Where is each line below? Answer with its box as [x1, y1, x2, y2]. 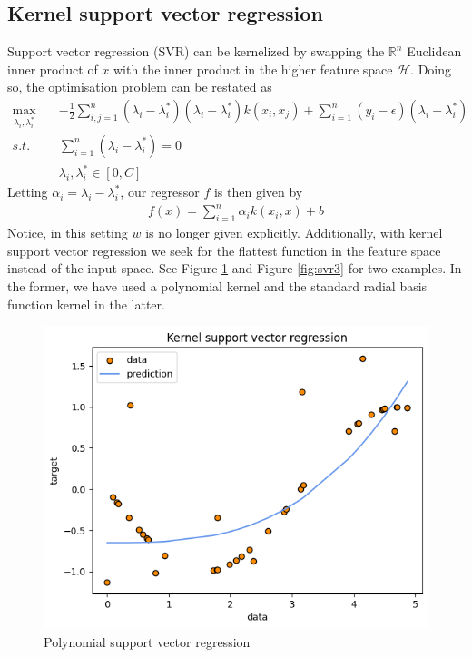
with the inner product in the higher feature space [113, 59, 393, 78]
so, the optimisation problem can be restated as [7, 77, 272, 96]
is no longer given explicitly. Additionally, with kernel [145, 223, 443, 242]
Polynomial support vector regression [44, 632, 251, 651]
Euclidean [407, 42, 462, 61]
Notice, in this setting [7, 223, 128, 242]
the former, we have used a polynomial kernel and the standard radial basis [7, 277, 428, 296]
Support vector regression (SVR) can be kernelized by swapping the [7, 42, 385, 61]
